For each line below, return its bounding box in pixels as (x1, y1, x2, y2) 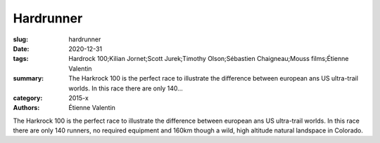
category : (13, 93, 43, 102)
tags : (13, 55, 29, 63)
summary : (13, 74, 44, 83)
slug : (13, 35, 28, 43)
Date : (13, 44, 30, 53)
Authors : (13, 104, 40, 112)
